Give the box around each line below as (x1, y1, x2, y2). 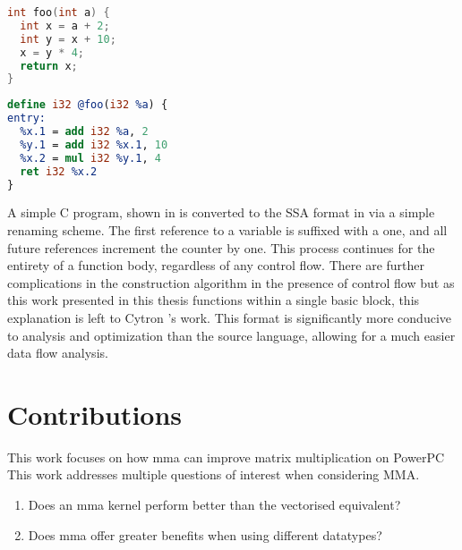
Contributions (7, 395, 183, 432)
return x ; (20, 59, 78, 72)
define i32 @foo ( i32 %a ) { (7, 98, 168, 112)
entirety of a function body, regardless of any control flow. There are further (7, 256, 425, 275)
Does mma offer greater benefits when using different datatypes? (28, 525, 382, 544)
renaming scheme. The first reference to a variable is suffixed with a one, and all (7, 220, 448, 239)
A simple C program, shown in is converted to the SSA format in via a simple (7, 203, 435, 222)
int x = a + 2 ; (20, 19, 110, 32)
